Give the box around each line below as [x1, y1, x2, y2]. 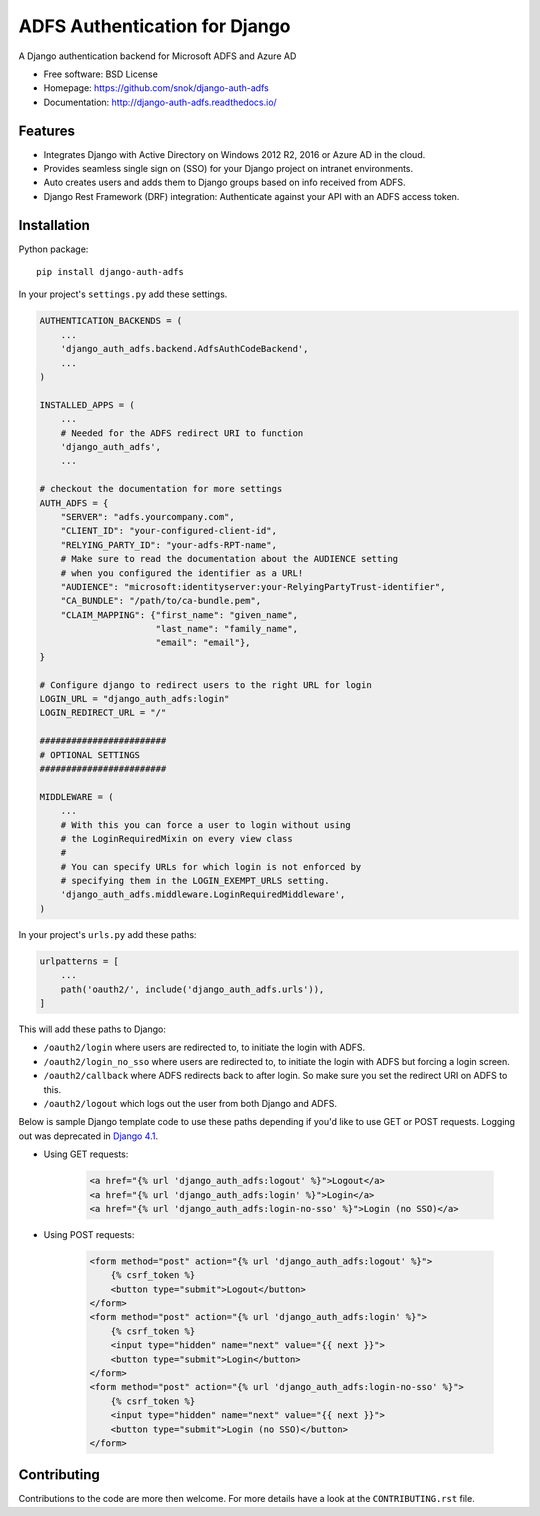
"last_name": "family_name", [155, 623, 299, 635]
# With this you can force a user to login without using [60, 819, 351, 830]
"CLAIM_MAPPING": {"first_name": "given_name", [60, 609, 299, 620]
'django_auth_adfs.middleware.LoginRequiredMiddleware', [60, 889, 346, 900]
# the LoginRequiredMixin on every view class [60, 833, 294, 844]
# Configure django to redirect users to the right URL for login [39, 679, 372, 690]
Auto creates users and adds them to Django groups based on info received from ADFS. [43, 176, 406, 189]
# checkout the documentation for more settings [39, 483, 283, 495]
